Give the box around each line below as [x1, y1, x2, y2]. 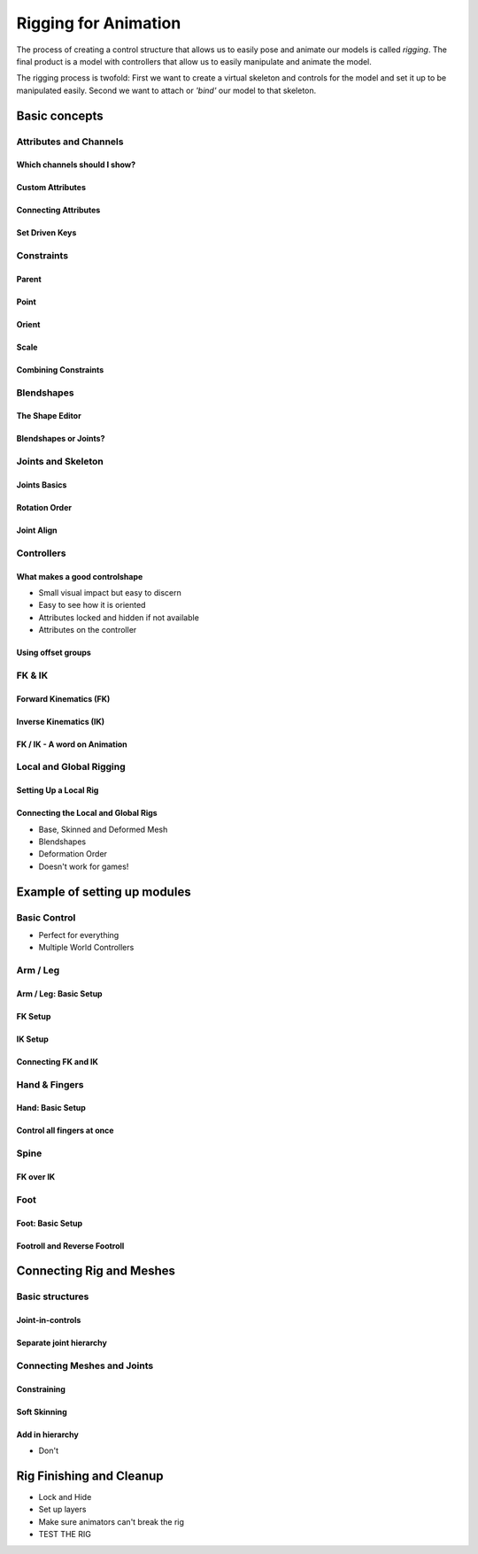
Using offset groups [16, 647, 92, 658]
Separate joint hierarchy [16, 1337, 108, 1349]
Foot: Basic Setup [16, 1218, 83, 1228]
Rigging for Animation [16, 13, 181, 33]
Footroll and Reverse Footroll [16, 1240, 125, 1251]
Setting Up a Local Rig [16, 785, 99, 796]
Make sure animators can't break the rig [38, 1516, 185, 1527]
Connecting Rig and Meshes [16, 1264, 176, 1279]
